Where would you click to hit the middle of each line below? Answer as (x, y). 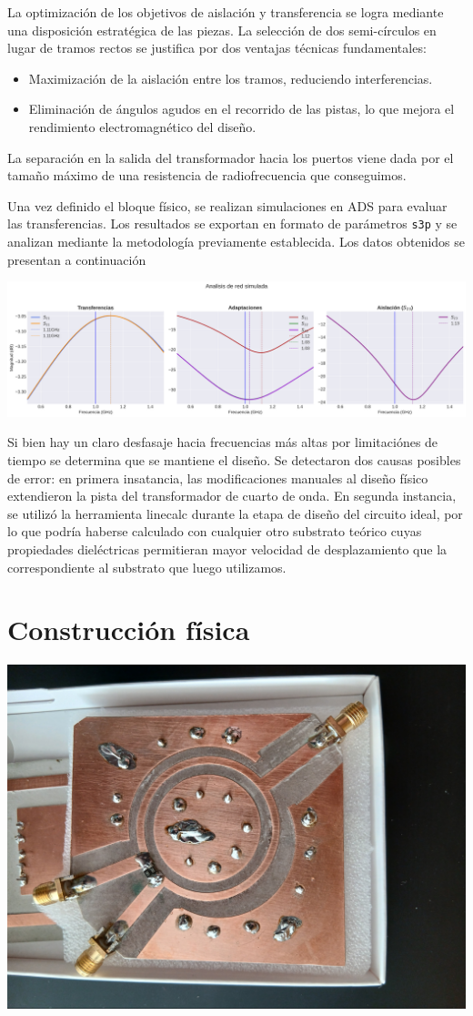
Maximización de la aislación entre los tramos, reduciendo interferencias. (231, 78)
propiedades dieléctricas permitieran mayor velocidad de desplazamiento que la (227, 549)
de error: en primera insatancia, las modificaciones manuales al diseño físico (218, 478)
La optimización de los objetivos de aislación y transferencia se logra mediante (226, 12)
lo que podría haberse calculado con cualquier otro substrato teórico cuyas (215, 531)
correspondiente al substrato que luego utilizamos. (147, 567)
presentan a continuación (77, 259)
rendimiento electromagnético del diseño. (142, 126)
